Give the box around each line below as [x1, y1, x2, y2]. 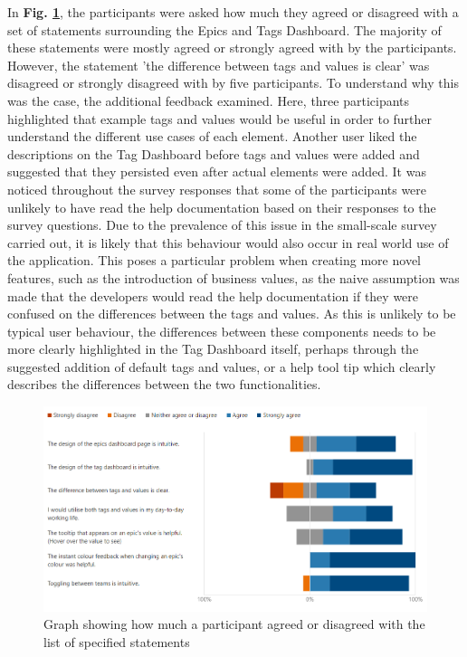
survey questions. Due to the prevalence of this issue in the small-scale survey [7, 215, 437, 234]
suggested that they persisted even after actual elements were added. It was [7, 162, 426, 181]
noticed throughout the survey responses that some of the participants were [7, 179, 427, 198]
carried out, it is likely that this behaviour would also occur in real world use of [7, 233, 449, 252]
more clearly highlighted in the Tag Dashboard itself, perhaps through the [7, 339, 419, 358]
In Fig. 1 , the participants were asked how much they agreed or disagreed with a [7, 3, 459, 21]
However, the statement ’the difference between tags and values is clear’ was [7, 55, 430, 74]
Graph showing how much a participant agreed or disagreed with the [43, 614, 425, 633]
